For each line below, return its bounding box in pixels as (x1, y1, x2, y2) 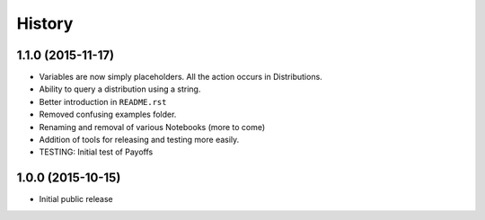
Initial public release (39, 194, 114, 205)
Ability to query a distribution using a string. (39, 84, 201, 94)
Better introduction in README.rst (39, 96, 167, 107)
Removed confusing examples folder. (39, 109, 177, 120)
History (16, 13, 74, 33)
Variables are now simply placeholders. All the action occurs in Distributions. (39, 72, 322, 83)
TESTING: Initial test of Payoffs (39, 146, 154, 157)
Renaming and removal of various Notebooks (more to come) (39, 121, 266, 132)
